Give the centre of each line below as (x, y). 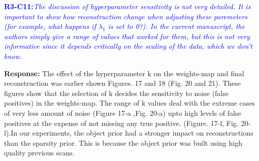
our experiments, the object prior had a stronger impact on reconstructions (136, 133)
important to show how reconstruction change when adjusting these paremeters (126, 16)
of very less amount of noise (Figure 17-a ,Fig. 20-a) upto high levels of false (123, 112)
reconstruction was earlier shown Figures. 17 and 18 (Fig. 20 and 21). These (123, 83)
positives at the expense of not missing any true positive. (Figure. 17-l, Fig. (121, 123)
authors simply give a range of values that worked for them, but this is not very (127, 36)
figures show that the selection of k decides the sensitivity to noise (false (116, 93)
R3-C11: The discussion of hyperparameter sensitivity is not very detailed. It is (127, 6)
